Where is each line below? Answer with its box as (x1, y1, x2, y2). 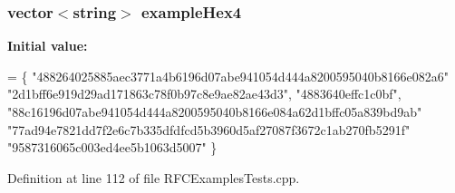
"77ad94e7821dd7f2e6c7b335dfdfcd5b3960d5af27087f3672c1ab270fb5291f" (7, 120, 411, 139)
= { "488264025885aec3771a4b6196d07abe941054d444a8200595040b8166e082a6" (7, 66, 449, 85)
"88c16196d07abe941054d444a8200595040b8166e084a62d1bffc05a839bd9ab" (7, 102, 422, 121)
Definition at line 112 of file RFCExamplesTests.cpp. (7, 168, 300, 187)
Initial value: (7, 36, 88, 55)
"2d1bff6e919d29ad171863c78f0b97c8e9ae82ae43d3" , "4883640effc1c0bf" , (7, 84, 402, 103)
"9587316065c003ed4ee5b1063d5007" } (7, 138, 218, 157)
